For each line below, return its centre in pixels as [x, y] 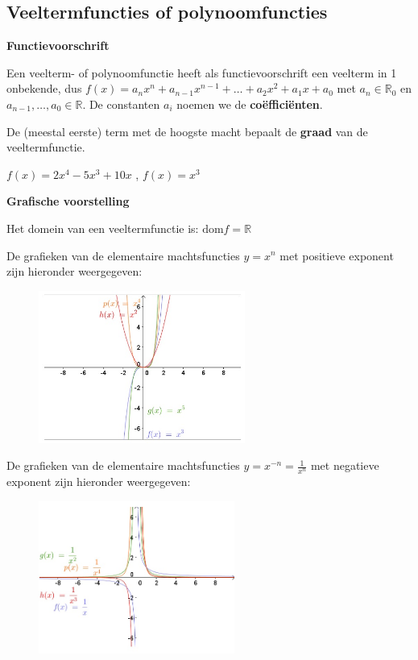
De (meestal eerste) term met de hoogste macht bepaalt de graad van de [187, 131]
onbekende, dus [44, 88]
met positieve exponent [337, 255]
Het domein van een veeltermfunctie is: [103, 228]
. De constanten [121, 104]
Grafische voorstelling [68, 201]
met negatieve [345, 465]
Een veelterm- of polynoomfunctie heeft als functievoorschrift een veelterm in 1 [202, 72]
